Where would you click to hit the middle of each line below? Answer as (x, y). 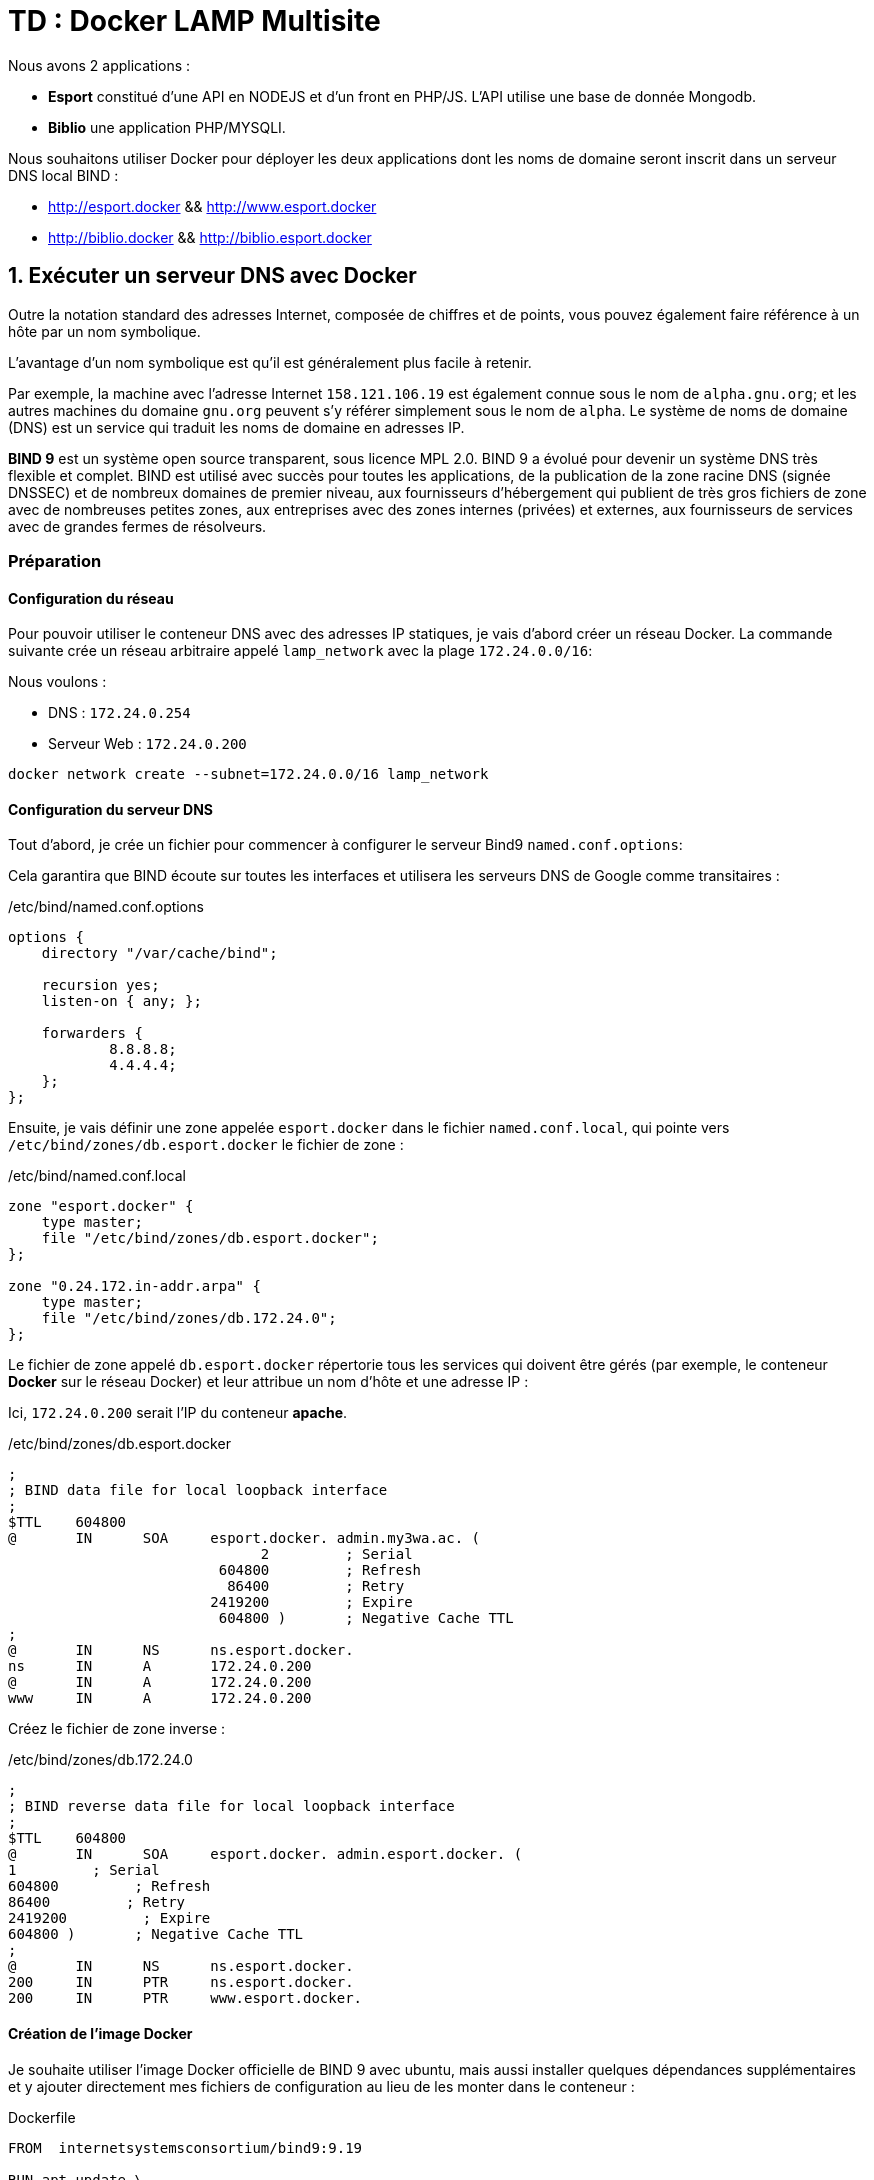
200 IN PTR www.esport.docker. (185, 1998)
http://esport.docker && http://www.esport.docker (212, 206)
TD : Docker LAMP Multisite (194, 21)
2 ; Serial (336, 1554)
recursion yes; (100, 985)
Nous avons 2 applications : (99, 65)
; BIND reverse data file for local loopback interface (231, 1806)
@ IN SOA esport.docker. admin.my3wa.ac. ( (244, 1538)
